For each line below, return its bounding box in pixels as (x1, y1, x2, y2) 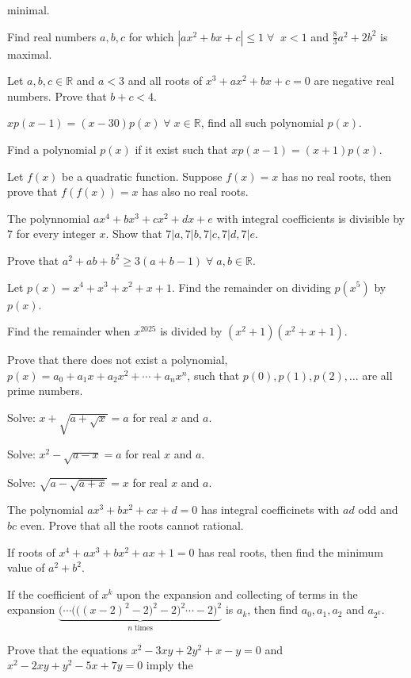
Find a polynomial (7, 140, 97, 157)
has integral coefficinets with (201, 501, 340, 518)
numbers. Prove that (7, 87, 107, 104)
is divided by (160, 323, 223, 339)
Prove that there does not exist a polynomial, (7, 351, 228, 368)
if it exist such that (135, 140, 228, 157)
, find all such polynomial (200, 114, 324, 131)
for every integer (16, 225, 96, 242)
